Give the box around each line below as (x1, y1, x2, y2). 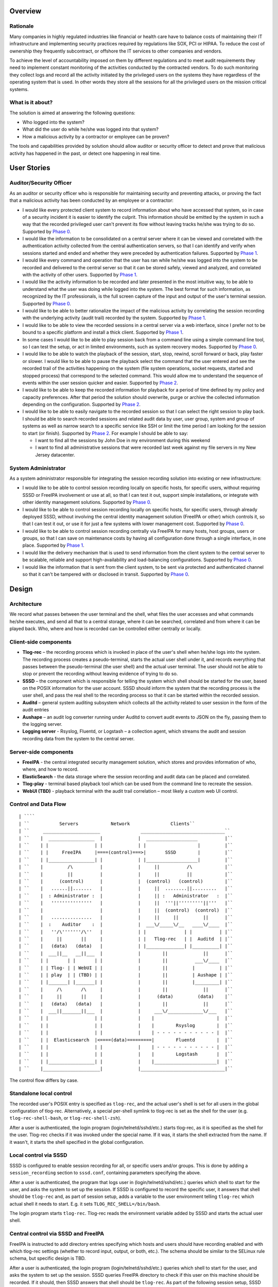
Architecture (9, 600, 42, 607)
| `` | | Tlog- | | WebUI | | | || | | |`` (19, 965, 233, 970)
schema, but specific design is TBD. (9, 1255, 86, 1261)
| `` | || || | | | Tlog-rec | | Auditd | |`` (19, 936, 233, 942)
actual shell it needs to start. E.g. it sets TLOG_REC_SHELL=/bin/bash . (9, 1201, 161, 1207)
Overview (9, 7, 42, 15)
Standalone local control (9, 1090, 72, 1097)
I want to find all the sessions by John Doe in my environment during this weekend (35, 438, 211, 444)
